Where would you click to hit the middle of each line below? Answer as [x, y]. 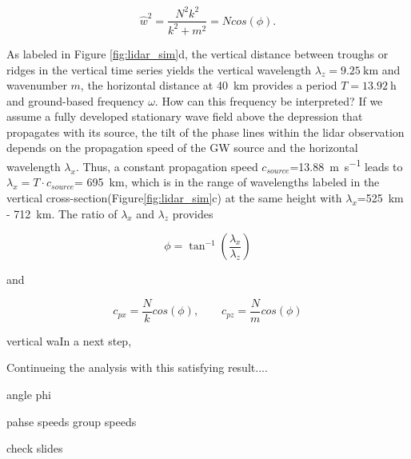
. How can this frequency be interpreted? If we [269, 100]
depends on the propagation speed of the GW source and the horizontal [182, 148]
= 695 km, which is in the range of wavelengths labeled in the [227, 182]
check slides [35, 448]
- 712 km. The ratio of [62, 213]
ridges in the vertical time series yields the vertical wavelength [159, 69]
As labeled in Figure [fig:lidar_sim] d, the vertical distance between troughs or [198, 53]
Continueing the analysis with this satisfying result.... [137, 367]
